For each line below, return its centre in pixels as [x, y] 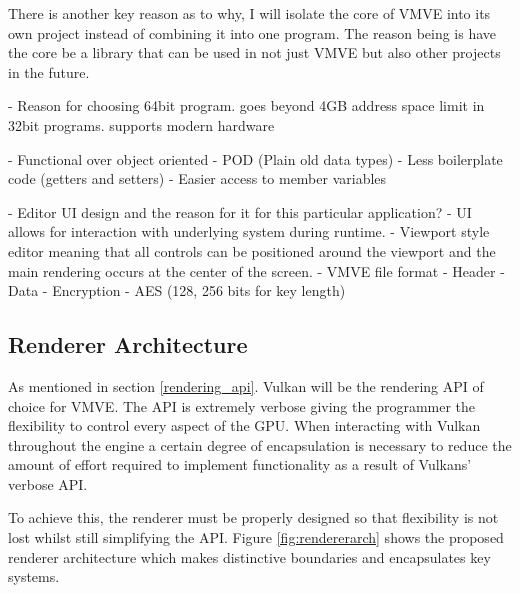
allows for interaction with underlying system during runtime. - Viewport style [249, 231]
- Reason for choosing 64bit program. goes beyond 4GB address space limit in [246, 105]
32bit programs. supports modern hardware [141, 124]
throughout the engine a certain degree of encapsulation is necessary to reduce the [260, 444]
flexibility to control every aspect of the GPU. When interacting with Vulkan [244, 425]
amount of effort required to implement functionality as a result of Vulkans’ [240, 464]
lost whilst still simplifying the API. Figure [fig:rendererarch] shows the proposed [256, 537]
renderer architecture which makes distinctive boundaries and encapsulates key [249, 556]
